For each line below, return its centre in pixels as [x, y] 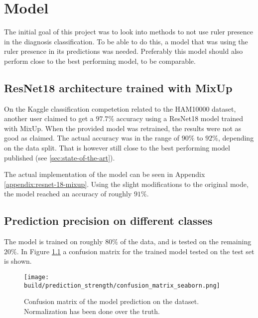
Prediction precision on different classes [108, 221]
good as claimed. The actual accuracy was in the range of [92, 138]
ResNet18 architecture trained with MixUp [118, 87]
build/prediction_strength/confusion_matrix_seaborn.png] [122, 285]
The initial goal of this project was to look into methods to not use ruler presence [129, 32]
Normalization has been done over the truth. [92, 311]
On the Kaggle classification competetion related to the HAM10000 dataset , [120, 108]
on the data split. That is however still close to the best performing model [117, 148]
